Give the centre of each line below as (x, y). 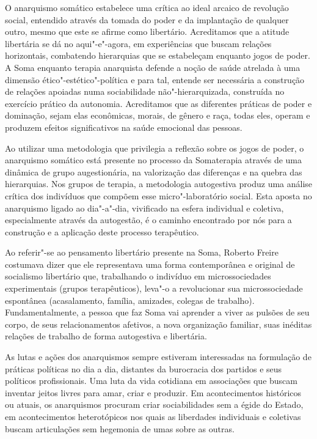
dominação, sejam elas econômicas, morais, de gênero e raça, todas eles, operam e (158, 115)
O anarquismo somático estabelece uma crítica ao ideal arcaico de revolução (147, 7)
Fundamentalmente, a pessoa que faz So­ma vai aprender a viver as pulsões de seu (157, 312)
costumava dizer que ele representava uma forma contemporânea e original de (150, 264)
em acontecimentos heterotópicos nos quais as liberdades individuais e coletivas (153, 416)
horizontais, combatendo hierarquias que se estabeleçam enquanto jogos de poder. (158, 55)
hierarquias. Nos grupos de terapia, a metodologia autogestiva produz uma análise (159, 184)
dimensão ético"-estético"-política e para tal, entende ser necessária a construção (155, 79)
